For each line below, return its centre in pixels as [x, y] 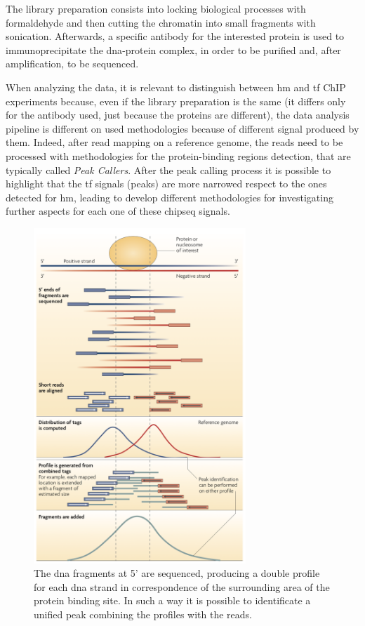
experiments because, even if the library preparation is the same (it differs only [176, 101]
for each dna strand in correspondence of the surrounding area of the [182, 586]
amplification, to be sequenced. [72, 64]
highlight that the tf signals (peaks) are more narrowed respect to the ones [166, 184]
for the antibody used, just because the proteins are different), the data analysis [178, 115]
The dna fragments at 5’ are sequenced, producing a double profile [177, 573]
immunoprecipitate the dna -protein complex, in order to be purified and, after [173, 49]
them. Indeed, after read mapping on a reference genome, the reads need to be [174, 142]
